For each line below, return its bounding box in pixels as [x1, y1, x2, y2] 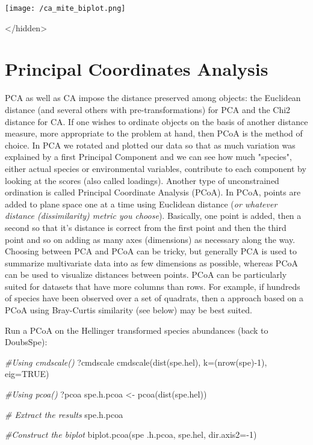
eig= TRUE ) [5, 367, 49, 380]
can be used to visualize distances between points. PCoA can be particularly [5, 268, 287, 281]
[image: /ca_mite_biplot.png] [5, 4, 126, 13]
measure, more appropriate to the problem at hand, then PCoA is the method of [5, 127, 303, 140]
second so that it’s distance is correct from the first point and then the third [5, 221, 287, 233]
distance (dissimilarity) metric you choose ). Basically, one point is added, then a [5, 209, 302, 222]
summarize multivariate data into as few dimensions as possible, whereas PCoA [5, 256, 298, 269]
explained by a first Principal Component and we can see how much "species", [5, 150, 292, 163]
